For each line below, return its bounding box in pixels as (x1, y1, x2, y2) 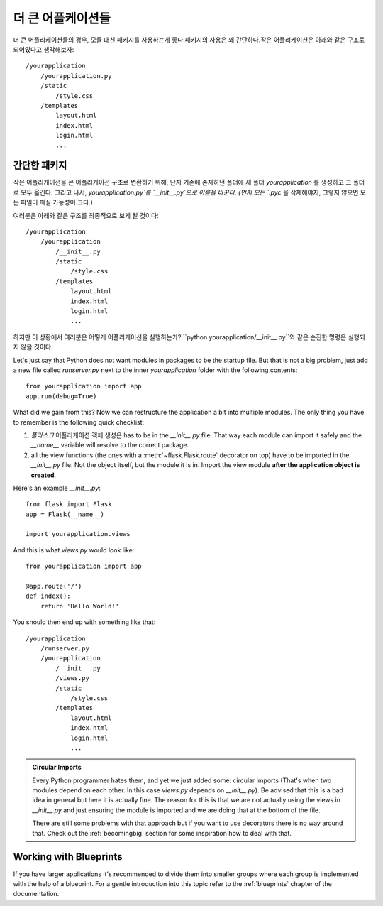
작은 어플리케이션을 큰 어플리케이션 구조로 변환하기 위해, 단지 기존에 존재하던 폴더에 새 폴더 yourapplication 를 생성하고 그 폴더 (13, 178, 365, 187)
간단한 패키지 (13, 160, 67, 172)
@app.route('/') (26, 582, 82, 591)
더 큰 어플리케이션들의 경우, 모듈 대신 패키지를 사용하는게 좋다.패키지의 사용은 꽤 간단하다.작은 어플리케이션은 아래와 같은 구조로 (13, 36, 365, 44)
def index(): (26, 592, 71, 600)
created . (30, 471, 57, 479)
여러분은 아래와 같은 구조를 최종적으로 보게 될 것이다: (13, 211, 159, 219)
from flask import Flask (26, 501, 112, 508)
